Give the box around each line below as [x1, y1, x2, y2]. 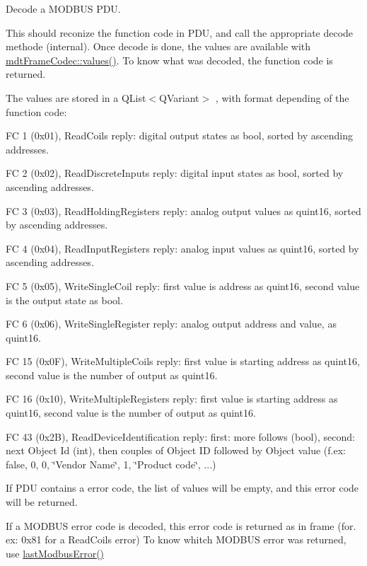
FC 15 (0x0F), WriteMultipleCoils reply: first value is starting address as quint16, [6, 354, 360, 369]
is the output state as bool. [6, 292, 123, 307]
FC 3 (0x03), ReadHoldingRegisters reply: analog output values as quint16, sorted [6, 203, 361, 218]
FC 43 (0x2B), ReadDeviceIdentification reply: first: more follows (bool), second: [6, 429, 355, 444]
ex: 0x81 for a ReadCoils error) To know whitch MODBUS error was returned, [6, 532, 346, 547]
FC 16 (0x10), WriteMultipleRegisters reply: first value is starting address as [6, 391, 338, 406]
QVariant [159, 90, 199, 105]
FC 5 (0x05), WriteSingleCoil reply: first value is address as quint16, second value [6, 278, 360, 293]
